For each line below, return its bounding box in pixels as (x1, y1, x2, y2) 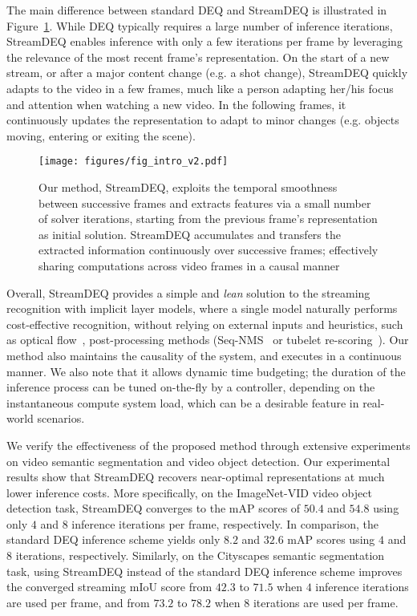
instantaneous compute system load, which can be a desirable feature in (6, 394, 359, 411)
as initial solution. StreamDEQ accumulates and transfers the (38, 225, 341, 242)
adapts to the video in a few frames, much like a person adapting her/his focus (6, 79, 394, 96)
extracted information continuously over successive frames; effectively (38, 241, 379, 258)
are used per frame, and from (6, 594, 150, 610)
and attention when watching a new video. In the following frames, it (6, 95, 346, 112)
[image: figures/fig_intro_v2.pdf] (38, 156, 229, 168)
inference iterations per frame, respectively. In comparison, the (71, 515, 379, 532)
